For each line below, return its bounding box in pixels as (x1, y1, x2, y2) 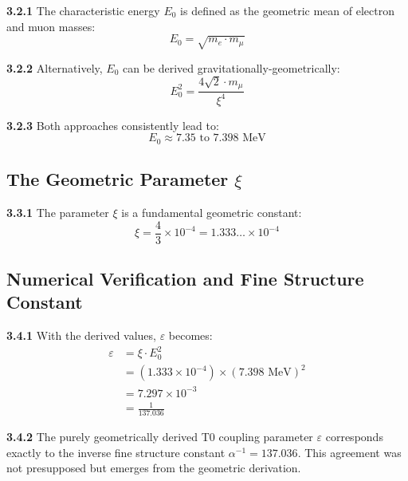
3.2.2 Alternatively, (6, 59, 103, 76)
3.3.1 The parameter (6, 204, 109, 221)
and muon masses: (6, 18, 96, 34)
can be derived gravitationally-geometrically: (123, 59, 340, 76)
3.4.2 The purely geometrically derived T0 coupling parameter (6, 428, 313, 445)
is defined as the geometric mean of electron (180, 2, 394, 18)
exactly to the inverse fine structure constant (6, 444, 226, 460)
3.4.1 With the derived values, (6, 327, 156, 344)
